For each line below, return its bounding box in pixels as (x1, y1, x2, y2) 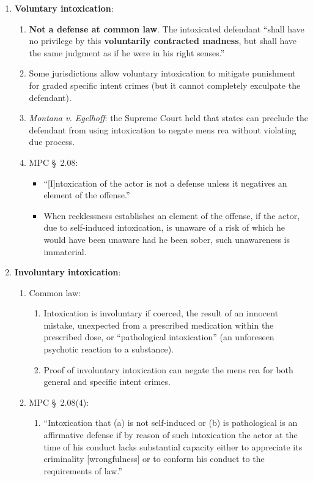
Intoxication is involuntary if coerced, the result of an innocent (43, 307, 279, 319)
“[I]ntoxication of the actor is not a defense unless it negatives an (43, 176, 287, 189)
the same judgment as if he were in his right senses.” (29, 46, 225, 59)
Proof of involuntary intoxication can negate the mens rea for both (43, 363, 293, 376)
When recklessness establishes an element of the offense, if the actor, (43, 209, 300, 222)
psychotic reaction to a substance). (43, 343, 174, 356)
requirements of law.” (43, 464, 122, 477)
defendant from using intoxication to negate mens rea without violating (29, 123, 296, 136)
